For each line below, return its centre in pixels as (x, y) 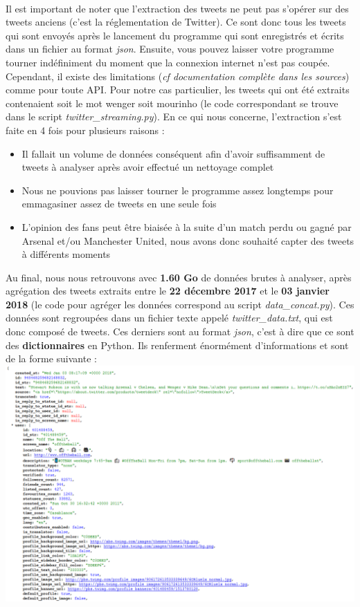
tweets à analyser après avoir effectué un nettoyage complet (148, 167)
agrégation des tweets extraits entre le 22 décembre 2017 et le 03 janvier (168, 291)
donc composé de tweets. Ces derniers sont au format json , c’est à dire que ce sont (180, 331)
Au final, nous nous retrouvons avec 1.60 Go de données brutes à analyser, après (179, 277)
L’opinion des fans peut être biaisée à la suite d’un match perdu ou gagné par (187, 226)
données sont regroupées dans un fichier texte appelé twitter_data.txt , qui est (169, 318)
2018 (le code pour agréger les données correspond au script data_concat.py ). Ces (180, 304)
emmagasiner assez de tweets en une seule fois (119, 204)
